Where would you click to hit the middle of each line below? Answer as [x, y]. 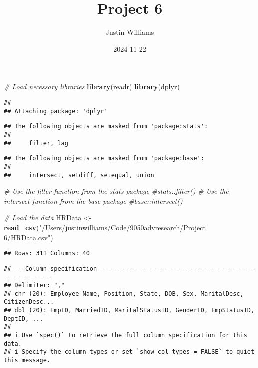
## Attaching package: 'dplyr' [56, 111]
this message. [27, 360]
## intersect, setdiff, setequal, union [79, 175]
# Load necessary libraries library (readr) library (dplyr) [92, 87]
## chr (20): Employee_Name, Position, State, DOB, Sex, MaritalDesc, [124, 294]
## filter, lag [36, 143]
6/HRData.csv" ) [29, 237]
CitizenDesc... [29, 302]
